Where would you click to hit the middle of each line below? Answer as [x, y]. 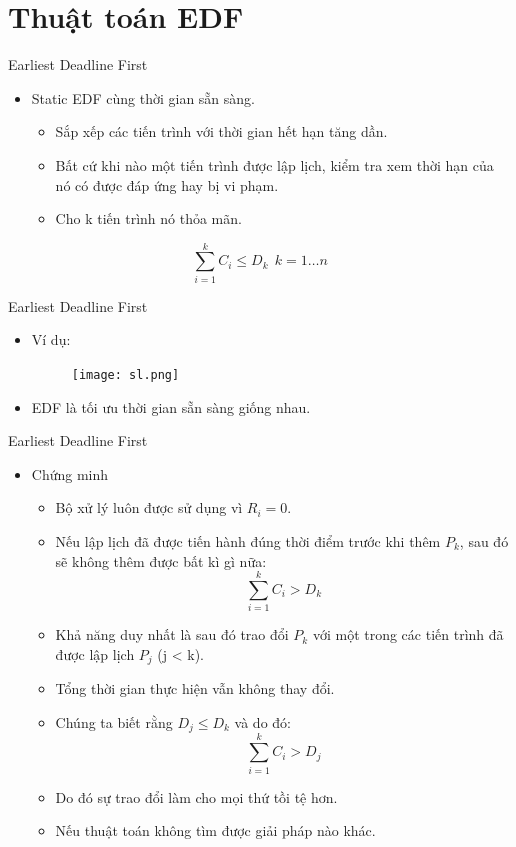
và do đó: [262, 721]
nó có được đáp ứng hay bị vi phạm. [167, 184]
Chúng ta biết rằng [114, 721]
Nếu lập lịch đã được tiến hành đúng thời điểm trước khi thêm [248, 541]
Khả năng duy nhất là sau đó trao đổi [172, 634]
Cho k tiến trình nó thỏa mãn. [148, 218]
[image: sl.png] [125, 375]
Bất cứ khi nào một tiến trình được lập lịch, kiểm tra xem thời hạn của [274, 164]
